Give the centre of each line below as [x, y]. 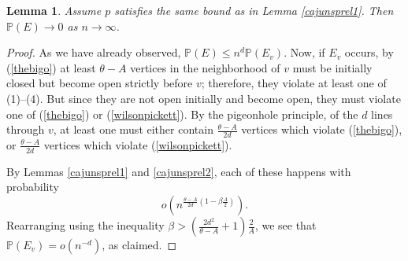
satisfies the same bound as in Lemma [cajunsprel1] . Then [254, 10]
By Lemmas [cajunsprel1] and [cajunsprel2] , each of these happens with [179, 171]
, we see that [286, 225]
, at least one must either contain [133, 129]
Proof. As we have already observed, [94, 52]
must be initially [332, 67]
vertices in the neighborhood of [205, 67]
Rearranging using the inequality [85, 225]
